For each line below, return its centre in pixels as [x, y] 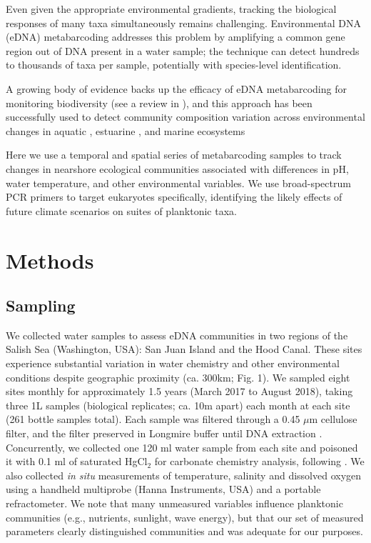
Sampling [41, 305]
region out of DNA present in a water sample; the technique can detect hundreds [183, 50]
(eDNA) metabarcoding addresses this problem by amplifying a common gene [176, 37]
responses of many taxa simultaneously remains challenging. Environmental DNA [183, 23]
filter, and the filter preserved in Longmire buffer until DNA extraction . [164, 433]
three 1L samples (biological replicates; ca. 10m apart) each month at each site [178, 405]
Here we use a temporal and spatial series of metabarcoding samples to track [174, 155]
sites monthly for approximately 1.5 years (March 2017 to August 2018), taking [179, 391]
